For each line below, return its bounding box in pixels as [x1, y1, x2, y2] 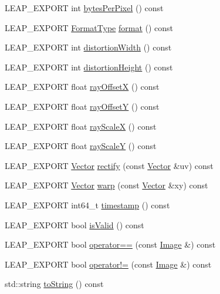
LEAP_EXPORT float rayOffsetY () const [5, 100, 160, 112]
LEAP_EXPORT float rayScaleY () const [5, 140, 157, 152]
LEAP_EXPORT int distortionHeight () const [5, 60, 173, 73]
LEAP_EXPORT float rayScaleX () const [5, 120, 157, 132]
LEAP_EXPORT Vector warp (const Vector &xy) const [5, 179, 208, 191]
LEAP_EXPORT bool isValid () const [5, 218, 144, 231]
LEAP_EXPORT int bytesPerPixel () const [5, 2, 164, 13]
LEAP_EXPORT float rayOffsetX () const [5, 80, 160, 93]
